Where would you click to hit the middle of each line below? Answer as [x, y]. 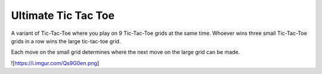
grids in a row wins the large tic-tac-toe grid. [66, 41]
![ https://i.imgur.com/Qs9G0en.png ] [55, 63]
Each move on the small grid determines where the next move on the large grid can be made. [126, 52]
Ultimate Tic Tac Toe [63, 15]
